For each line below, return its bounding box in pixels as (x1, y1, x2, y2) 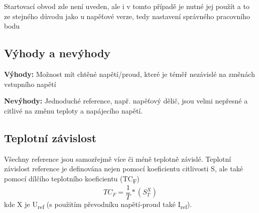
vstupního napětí (4, 78, 56, 89)
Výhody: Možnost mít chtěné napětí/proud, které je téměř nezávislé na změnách (4, 68, 255, 79)
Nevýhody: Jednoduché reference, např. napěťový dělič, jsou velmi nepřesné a (4, 95, 248, 106)
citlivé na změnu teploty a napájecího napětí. (4, 105, 143, 116)
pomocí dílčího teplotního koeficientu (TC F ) (4, 173, 140, 185)
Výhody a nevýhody (4, 45, 111, 61)
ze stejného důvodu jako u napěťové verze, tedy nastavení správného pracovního (4, 11, 250, 21)
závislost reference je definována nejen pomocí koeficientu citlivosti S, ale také (4, 163, 243, 174)
